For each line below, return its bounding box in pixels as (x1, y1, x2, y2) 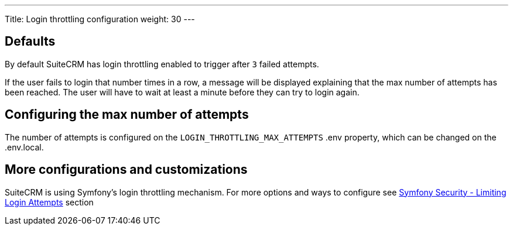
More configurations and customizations (5, 162, 248, 177)
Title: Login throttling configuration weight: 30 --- (5, 14, 195, 24)
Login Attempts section (5, 197, 94, 207)
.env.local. (5, 142, 44, 152)
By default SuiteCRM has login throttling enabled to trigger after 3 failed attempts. (5, 59, 319, 69)
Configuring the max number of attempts (5, 107, 249, 122)
